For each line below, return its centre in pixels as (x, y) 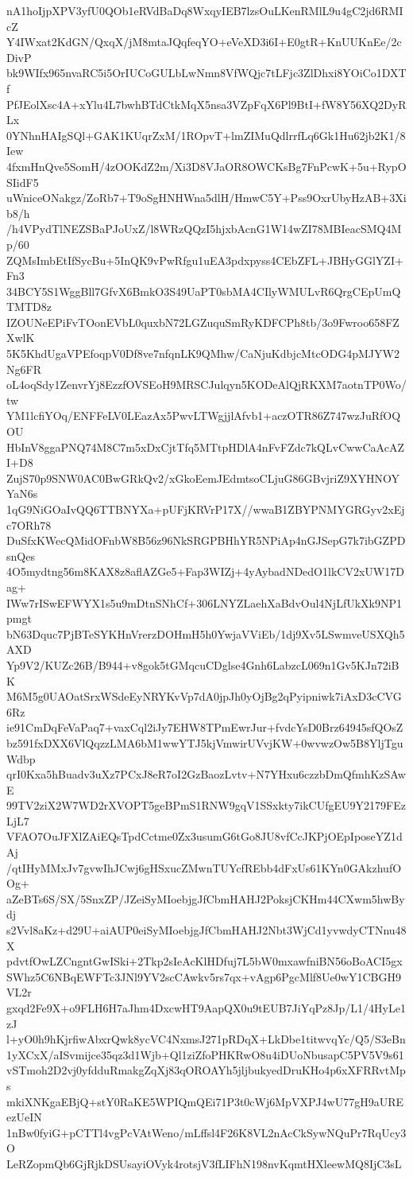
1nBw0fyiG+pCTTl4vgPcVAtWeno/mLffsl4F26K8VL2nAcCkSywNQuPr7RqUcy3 (206, 1132)
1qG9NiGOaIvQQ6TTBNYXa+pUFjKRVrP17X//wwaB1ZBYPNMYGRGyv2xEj (206, 509)
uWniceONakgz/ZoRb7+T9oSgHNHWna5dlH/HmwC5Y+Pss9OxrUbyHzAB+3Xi (206, 198)
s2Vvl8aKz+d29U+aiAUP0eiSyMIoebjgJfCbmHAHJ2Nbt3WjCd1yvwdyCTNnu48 (206, 930)
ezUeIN (24, 1117)
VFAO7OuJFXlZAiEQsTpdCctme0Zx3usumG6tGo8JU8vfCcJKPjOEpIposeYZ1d (205, 836)
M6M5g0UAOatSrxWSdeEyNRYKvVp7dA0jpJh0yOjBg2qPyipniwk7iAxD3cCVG (204, 696)
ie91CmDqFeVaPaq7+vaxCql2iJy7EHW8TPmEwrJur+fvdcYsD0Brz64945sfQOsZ (205, 727)
